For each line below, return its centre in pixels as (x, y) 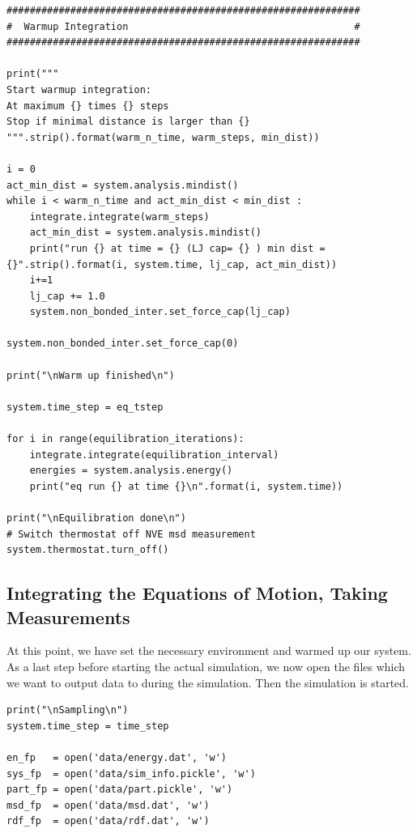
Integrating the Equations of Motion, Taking (197, 593)
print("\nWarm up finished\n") (91, 375)
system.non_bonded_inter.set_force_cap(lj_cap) (160, 312)
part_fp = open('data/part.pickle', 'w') (120, 790)
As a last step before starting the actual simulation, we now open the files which (206, 666)
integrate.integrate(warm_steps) (119, 217)
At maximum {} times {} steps (88, 106)
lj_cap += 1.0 (67, 296)
